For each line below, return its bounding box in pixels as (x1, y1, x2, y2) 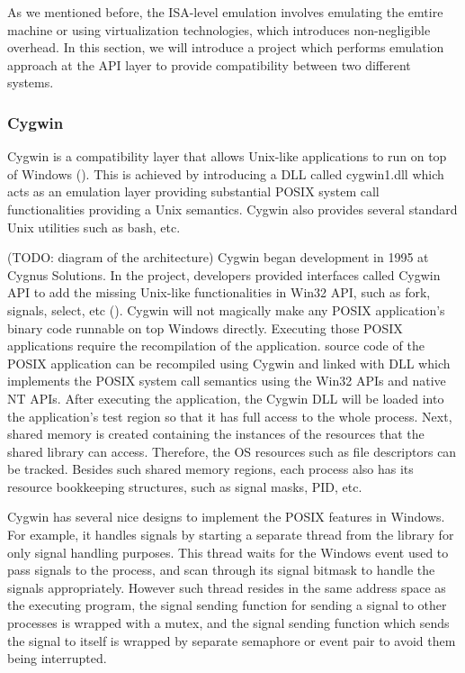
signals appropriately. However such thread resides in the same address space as (7, 578, 446, 596)
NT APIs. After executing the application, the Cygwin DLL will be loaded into (7, 388, 444, 407)
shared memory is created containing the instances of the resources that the (7, 424, 425, 443)
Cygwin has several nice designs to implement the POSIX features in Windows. (7, 507, 445, 526)
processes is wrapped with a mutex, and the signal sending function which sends (7, 614, 450, 632)
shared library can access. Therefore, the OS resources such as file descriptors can (7, 441, 457, 460)
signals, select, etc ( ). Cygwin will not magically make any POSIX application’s (7, 300, 445, 319)
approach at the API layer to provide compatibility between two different (7, 55, 411, 74)
